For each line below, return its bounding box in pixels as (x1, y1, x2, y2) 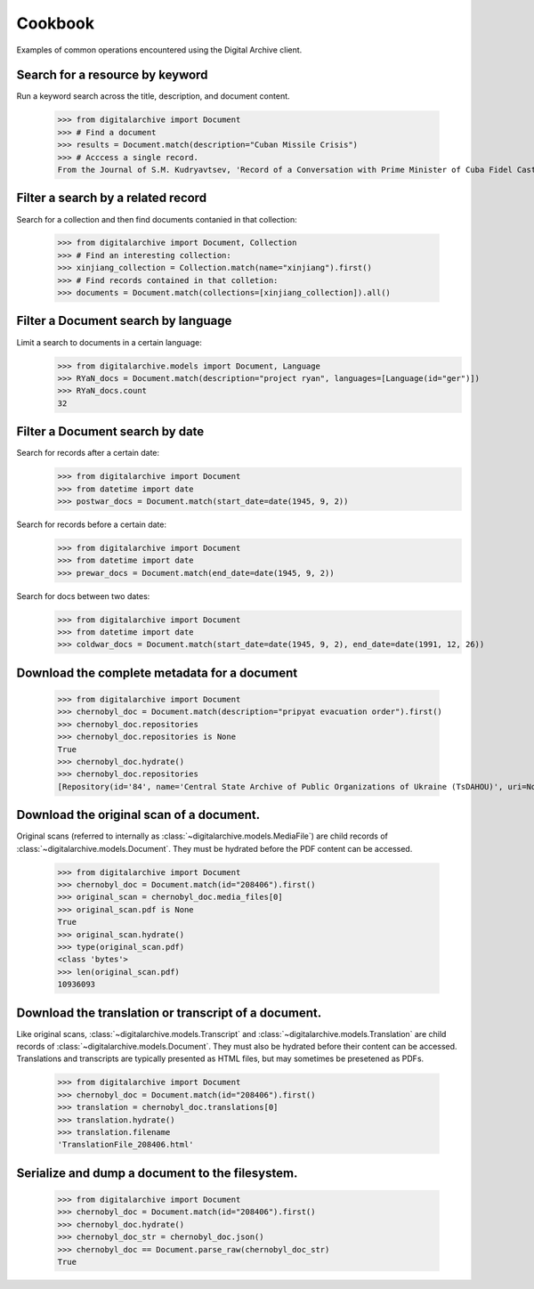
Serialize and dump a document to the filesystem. (16, 1165, 298, 1180)
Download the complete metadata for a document (16, 665, 298, 680)
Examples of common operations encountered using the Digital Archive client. (16, 45, 303, 55)
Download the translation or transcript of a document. (16, 1005, 322, 1020)
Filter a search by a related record (16, 191, 207, 206)
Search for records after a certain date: (16, 448, 160, 458)
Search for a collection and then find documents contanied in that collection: (16, 214, 297, 224)
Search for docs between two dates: (16, 590, 150, 601)
